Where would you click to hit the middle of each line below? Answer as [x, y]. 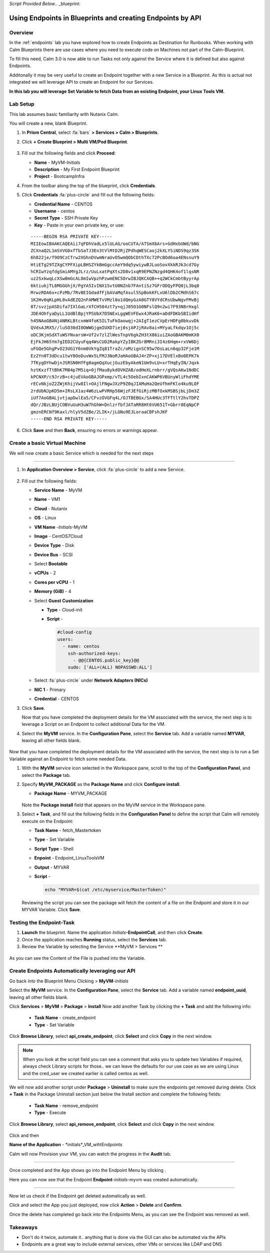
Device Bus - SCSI [53, 554]
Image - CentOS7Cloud [58, 536]
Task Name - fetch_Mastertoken [68, 830]
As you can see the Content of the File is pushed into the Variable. [77, 958]
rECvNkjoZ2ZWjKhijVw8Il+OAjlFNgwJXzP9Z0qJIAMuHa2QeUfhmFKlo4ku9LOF [115, 384]
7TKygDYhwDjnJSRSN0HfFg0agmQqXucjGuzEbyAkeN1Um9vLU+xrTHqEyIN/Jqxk [115, 363]
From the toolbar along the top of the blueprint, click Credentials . [89, 185]
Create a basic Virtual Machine [47, 443]
